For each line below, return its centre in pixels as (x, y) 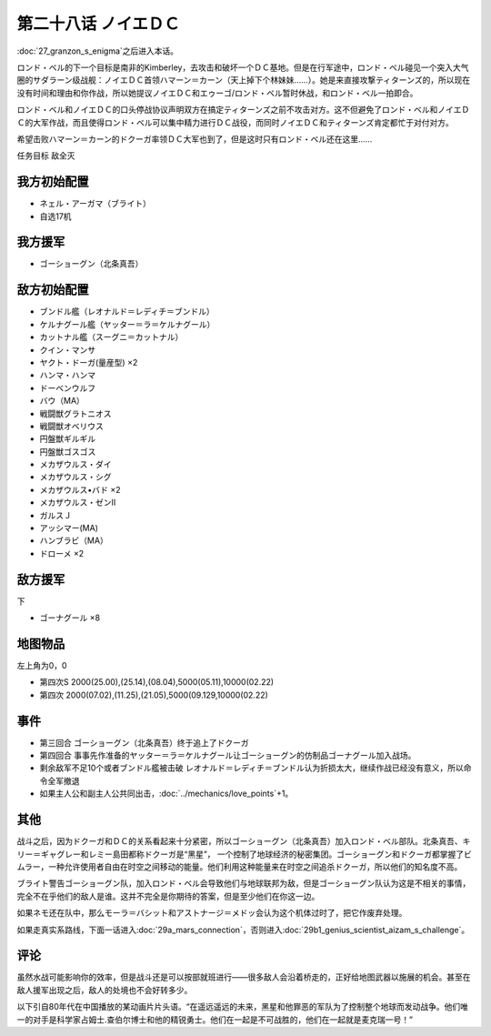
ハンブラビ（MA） (74, 540)
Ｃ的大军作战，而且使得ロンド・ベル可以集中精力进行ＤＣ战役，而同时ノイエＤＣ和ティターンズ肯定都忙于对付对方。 (235, 122)
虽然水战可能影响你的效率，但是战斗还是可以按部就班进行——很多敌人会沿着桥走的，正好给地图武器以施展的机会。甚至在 (244, 977)
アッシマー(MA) (69, 528)
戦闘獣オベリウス (71, 426)
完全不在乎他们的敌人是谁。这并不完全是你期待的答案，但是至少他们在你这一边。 (168, 896)
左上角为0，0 (42, 666)
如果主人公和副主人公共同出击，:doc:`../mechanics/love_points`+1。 (166, 794)
